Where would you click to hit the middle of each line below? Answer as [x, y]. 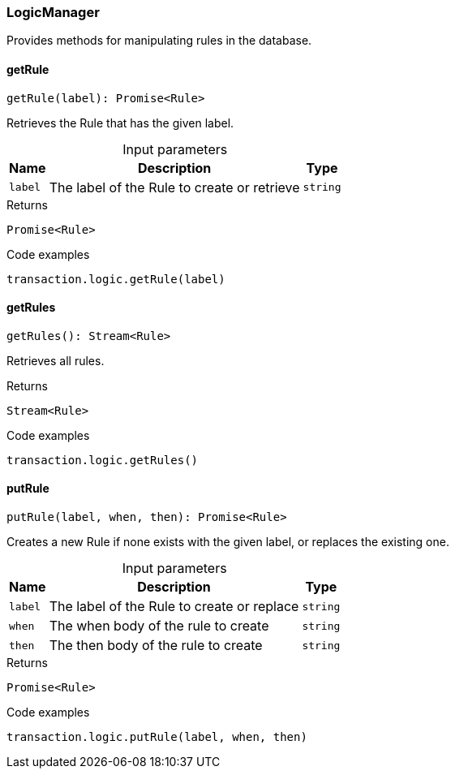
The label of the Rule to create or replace [174, 607]
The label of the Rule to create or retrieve [174, 187]
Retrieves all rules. [56, 360]
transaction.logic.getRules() [103, 460]
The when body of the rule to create [159, 626]
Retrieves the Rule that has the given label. [120, 123]
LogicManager [53, 12]
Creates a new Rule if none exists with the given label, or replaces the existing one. [228, 542]
